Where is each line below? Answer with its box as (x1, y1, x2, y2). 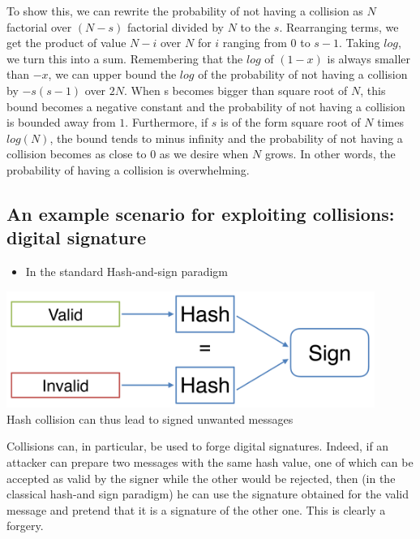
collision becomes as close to (6, 145, 147, 162)
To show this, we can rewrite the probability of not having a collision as (6, 2, 363, 19)
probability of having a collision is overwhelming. (6, 161, 250, 178)
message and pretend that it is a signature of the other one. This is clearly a (6, 501, 386, 518)
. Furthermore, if (125, 114, 208, 131)
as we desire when (159, 145, 249, 162)
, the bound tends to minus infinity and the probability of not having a (49, 129, 403, 146)
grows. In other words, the (264, 145, 396, 162)
